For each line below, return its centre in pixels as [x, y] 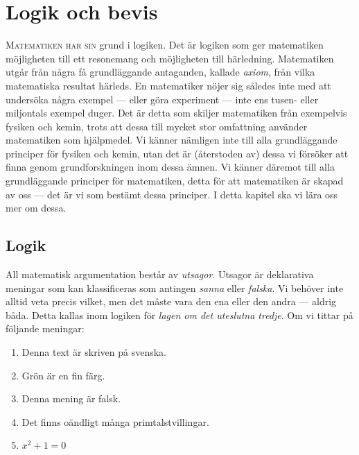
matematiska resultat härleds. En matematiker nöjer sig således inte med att [168, 85]
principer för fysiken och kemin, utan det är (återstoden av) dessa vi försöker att [177, 153]
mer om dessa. [36, 208]
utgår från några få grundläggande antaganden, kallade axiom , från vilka [160, 72]
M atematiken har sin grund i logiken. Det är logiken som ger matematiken [165, 45]
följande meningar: [45, 328]
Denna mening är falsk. [71, 398]
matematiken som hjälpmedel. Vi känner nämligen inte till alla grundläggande [172, 140]
